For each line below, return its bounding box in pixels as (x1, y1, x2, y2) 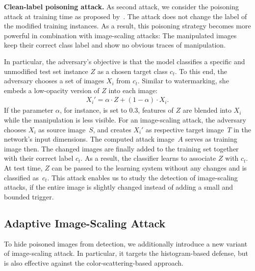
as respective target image (146, 124, 224, 134)
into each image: (108, 85, 158, 95)
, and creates (93, 124, 131, 134)
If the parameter (4, 105, 53, 115)
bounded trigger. (4, 191, 54, 201)
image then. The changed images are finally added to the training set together (4, 143, 239, 153)
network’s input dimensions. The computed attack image (4, 134, 175, 144)
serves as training (185, 134, 237, 144)
